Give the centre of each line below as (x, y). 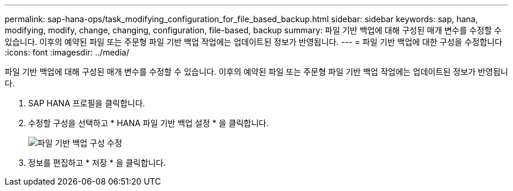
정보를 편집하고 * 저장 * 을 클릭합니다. (97, 163)
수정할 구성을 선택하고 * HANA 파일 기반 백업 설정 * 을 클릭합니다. (148, 123)
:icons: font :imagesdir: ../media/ (67, 52)
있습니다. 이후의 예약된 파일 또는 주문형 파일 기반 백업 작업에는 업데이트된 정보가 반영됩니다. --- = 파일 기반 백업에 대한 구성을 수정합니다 (254, 42)
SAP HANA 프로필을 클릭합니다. (87, 103)
